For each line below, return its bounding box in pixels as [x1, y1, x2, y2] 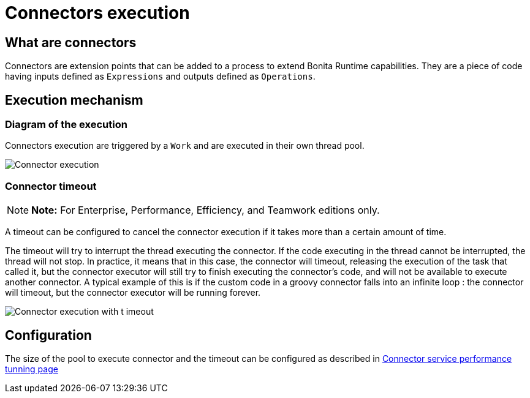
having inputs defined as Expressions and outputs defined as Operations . [5, 71, 316, 82]
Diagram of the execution [5, 118, 127, 131]
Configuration [5, 327, 92, 343]
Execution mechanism [5, 92, 143, 108]
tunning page [5, 363, 58, 374]
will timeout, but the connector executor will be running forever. [5, 287, 261, 298]
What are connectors [5, 34, 137, 50]
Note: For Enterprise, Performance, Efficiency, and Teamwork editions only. [31, 204, 380, 217]
